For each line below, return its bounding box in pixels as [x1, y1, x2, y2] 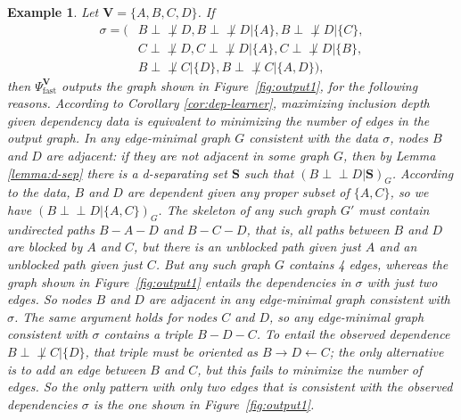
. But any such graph [155, 255, 270, 274]
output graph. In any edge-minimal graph [7, 128, 231, 147]
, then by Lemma [343, 146, 436, 165]
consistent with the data [249, 128, 379, 147]
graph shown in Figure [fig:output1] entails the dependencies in [7, 272, 351, 291]
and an [379, 237, 417, 256]
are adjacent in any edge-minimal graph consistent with [148, 290, 450, 309]
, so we [390, 183, 429, 202]
